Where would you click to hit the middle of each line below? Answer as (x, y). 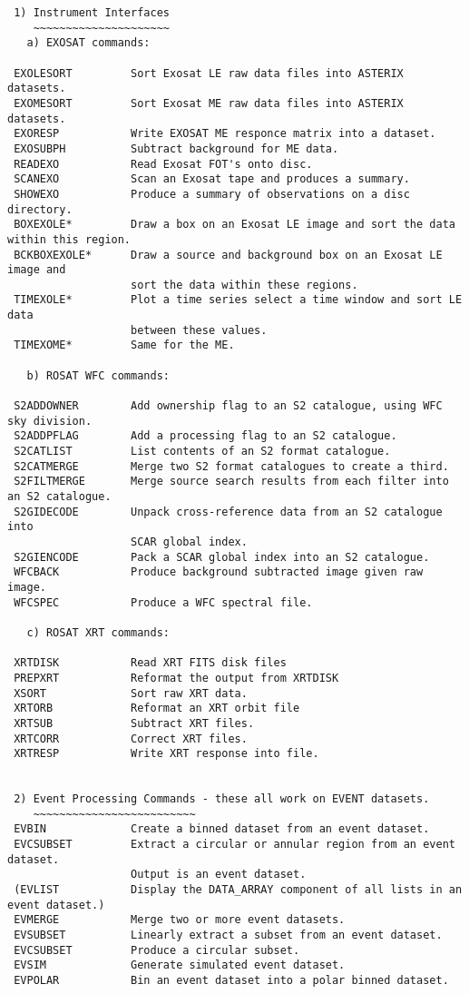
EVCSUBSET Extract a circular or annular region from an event (234, 845)
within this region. (69, 239)
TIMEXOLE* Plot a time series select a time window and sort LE (238, 300)
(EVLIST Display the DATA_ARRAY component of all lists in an (238, 890)
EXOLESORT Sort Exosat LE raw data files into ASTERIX (209, 73)
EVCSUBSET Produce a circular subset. (157, 950)
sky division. (50, 421)
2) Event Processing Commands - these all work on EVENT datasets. (222, 799)
